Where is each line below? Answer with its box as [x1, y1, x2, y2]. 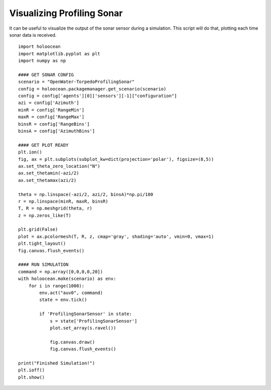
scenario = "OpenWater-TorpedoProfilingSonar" [18, 79, 135, 85]
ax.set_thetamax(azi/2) [18, 177, 77, 183]
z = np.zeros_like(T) [18, 213, 71, 218]
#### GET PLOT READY [18, 142, 69, 148]
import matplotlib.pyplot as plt [18, 51, 100, 56]
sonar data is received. [9, 32, 57, 38]
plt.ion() [18, 149, 42, 155]
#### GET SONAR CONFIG [18, 72, 74, 77]
